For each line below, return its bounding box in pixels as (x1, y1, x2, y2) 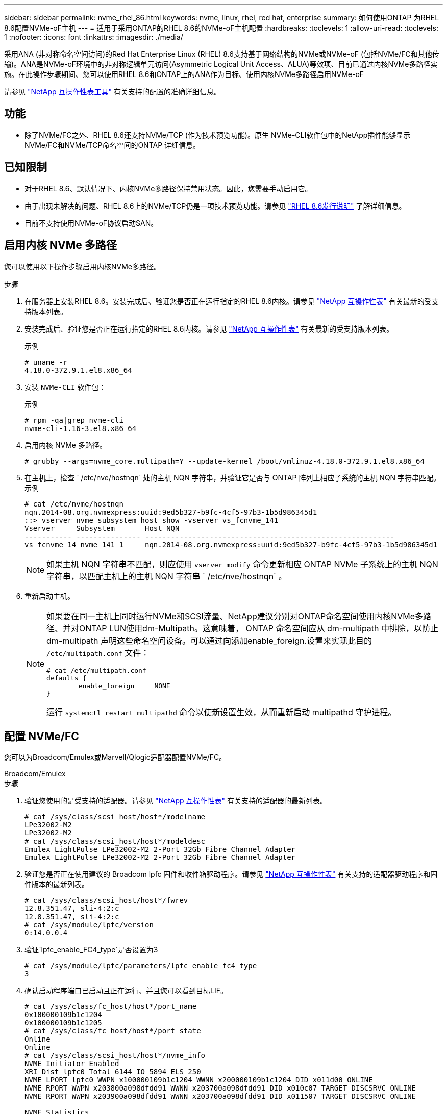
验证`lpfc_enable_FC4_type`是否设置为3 (24, 945, 158, 954)
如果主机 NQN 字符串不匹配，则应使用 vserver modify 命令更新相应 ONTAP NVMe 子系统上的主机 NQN (46, 559, 438, 569)
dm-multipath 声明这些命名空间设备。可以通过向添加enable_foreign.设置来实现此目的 (46, 635, 373, 646)
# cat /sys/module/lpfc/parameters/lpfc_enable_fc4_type (24, 961, 257, 970)
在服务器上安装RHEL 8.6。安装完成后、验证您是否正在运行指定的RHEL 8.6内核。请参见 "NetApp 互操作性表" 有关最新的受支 (24, 296, 439, 306)
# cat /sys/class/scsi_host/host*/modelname (24, 813, 206, 821)
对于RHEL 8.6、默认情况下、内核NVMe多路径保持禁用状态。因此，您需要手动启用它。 (24, 184, 312, 193)
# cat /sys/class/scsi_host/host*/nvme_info (24, 1051, 206, 1060)
